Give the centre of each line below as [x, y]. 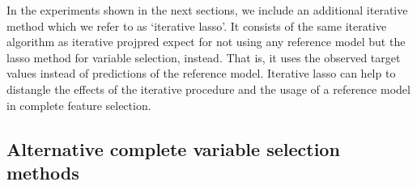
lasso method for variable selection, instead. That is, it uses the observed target [204, 57]
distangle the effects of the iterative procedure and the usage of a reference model [208, 89]
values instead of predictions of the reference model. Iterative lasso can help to [201, 73]
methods [43, 172]
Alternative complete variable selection [173, 148]
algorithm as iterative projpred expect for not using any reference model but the [206, 42]
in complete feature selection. [79, 105]
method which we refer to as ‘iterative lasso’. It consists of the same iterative [197, 25]
